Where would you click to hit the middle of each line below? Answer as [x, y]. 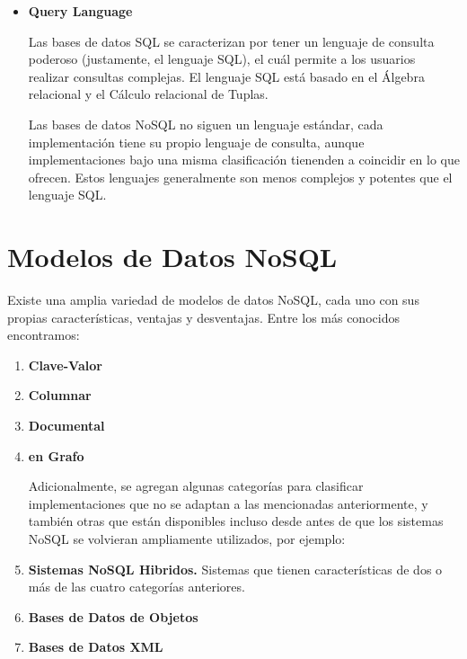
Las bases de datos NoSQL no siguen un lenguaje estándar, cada [206, 124]
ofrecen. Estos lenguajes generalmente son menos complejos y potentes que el [240, 177]
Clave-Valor [65, 365]
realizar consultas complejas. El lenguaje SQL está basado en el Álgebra [226, 76]
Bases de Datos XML [96, 647]
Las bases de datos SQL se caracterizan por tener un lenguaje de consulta [231, 41]
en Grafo [56, 455]
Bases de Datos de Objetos [113, 616]
